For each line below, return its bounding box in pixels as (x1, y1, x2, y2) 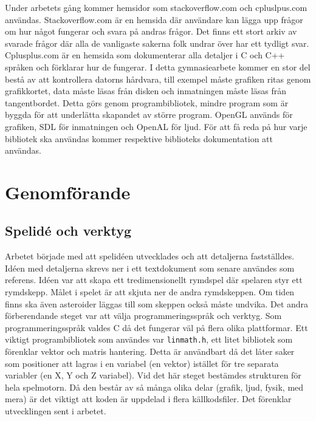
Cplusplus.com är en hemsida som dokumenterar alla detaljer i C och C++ (5, 49, 285, 61)
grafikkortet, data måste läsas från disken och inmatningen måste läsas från (5, 84, 287, 97)
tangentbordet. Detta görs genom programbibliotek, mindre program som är (5, 96, 289, 109)
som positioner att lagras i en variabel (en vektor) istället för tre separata (5, 357, 279, 369)
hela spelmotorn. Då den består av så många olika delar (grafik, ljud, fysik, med (5, 380, 304, 393)
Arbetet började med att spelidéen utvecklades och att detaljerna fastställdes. (5, 250, 295, 262)
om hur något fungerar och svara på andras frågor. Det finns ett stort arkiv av (5, 25, 297, 38)
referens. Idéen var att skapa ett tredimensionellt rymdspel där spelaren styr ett (5, 273, 303, 286)
